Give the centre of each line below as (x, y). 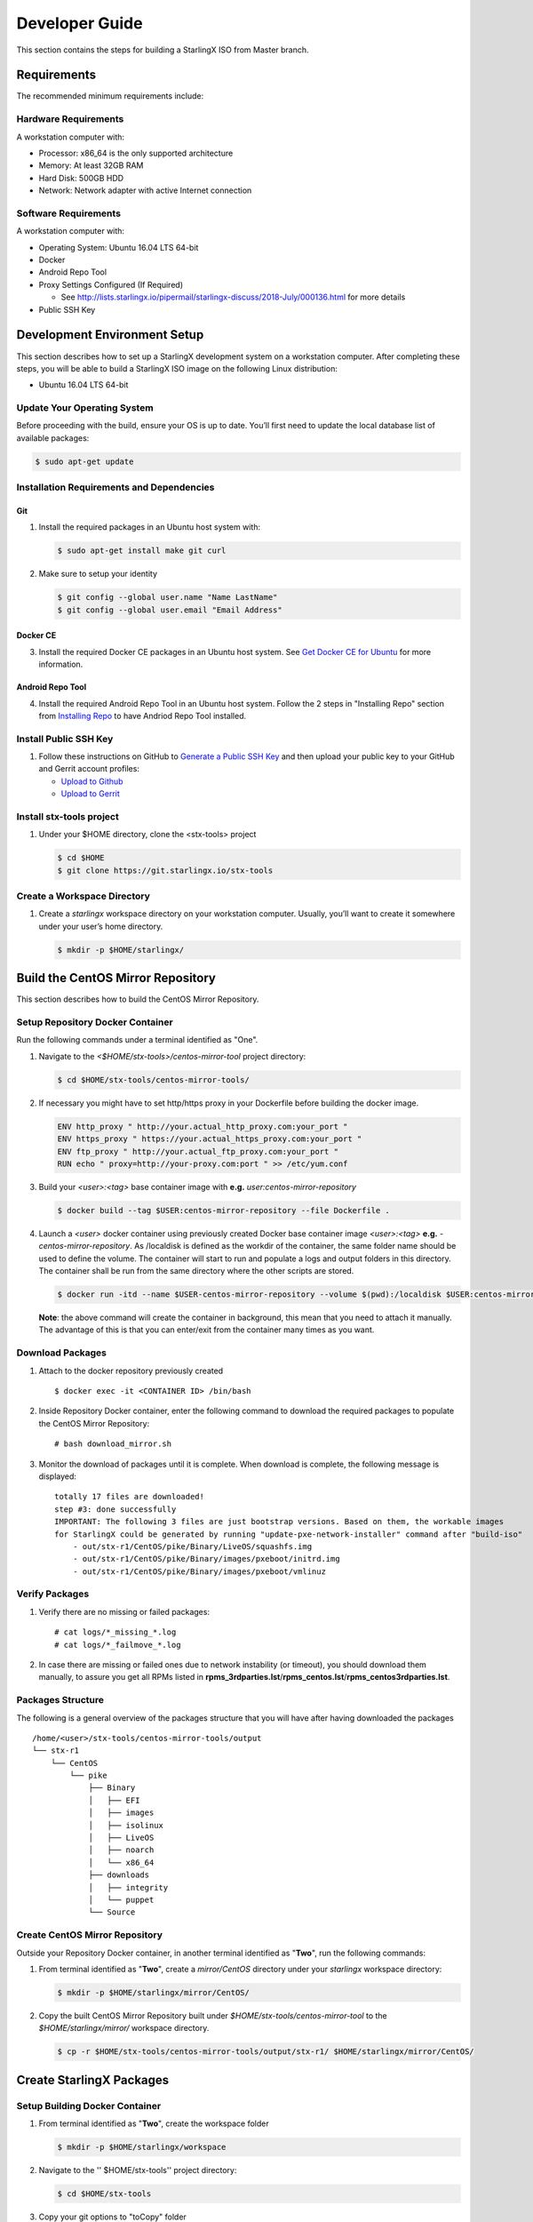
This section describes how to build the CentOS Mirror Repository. (138, 999)
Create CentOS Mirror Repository (90, 1935)
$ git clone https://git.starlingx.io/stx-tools (165, 870)
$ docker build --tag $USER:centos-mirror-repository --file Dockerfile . (224, 1210)
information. (61, 664)
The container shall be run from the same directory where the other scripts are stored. (196, 1271)
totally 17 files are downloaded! (129, 1497)
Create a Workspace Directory (84, 896)
